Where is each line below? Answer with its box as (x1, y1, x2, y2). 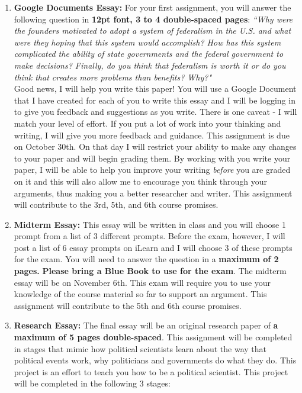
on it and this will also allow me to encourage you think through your (14, 175, 268, 187)
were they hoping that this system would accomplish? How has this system (14, 36, 281, 48)
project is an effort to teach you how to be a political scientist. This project (14, 365, 288, 378)
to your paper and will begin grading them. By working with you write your (14, 152, 291, 164)
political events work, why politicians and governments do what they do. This (14, 354, 297, 366)
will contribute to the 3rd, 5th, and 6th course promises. (14, 198, 219, 211)
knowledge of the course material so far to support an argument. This (14, 288, 267, 300)
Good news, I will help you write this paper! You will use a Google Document (14, 82, 297, 95)
